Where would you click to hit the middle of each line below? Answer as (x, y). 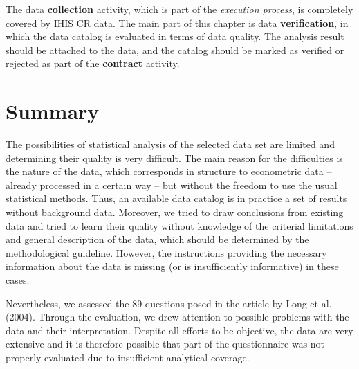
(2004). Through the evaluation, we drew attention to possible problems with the (177, 317)
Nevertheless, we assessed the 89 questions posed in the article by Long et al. (169, 303)
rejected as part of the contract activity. (93, 63)
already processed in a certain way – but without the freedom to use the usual (172, 184)
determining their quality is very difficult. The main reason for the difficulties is (174, 157)
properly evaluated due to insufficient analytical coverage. (128, 357)
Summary (53, 111)
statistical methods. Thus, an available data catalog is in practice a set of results (176, 198)
